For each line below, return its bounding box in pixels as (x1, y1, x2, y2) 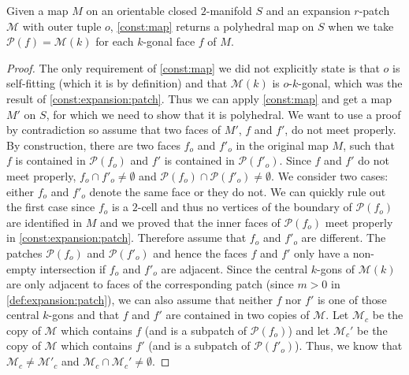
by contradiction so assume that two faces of (6, 121, 221, 138)
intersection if (39, 260, 106, 277)
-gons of (317, 260, 355, 277)
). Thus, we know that (295, 337, 403, 354)
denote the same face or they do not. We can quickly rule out (89, 183, 386, 199)
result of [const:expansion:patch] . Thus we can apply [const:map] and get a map (6, 90, 392, 106)
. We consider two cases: (271, 167, 389, 184)
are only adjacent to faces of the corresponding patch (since (6, 276, 294, 292)
